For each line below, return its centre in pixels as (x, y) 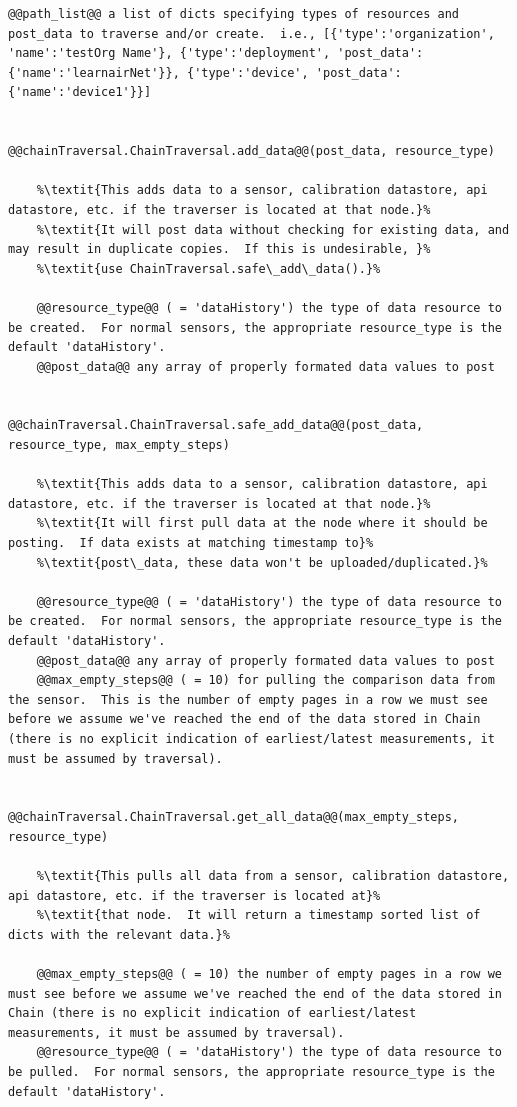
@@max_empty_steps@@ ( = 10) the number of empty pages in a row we (269, 974)
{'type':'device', (247, 72)
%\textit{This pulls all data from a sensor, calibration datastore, (273, 876)
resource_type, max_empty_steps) (119, 445)
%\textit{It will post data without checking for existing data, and (273, 229)
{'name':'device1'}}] (80, 92)
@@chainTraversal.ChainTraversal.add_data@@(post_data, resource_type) (251, 151)
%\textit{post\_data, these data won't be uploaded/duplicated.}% (262, 562)
